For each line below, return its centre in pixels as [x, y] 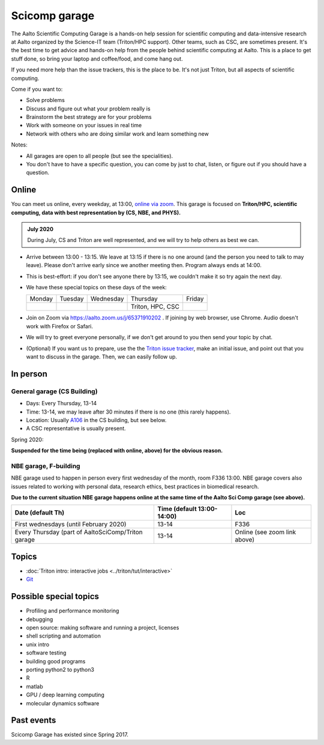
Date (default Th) [40, 513]
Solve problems [46, 100]
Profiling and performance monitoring [73, 611]
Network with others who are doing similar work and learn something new [118, 134]
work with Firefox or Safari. [59, 326]
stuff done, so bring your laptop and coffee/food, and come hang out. [97, 59]
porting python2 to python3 [60, 669]
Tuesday [72, 299]
